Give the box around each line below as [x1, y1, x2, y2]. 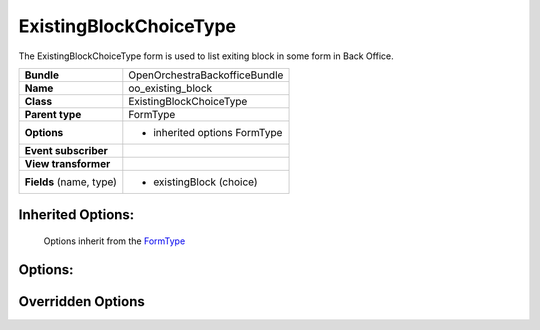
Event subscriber [24, 143, 109, 157]
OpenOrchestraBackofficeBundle [128, 68, 284, 82]
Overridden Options [18, 293, 145, 310]
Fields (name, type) [24, 175, 117, 189]
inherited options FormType [153, 125, 283, 139]
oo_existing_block [128, 81, 213, 95]
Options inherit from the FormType [43, 235, 186, 247]
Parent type [24, 107, 82, 121]
